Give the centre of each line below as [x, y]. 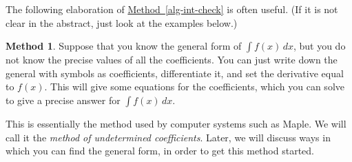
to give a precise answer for [63, 100]
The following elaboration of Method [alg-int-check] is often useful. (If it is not [172, 9]
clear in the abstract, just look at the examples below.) [122, 22]
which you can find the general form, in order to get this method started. [160, 151]
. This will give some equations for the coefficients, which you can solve [194, 87]
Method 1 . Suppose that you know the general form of [124, 46]
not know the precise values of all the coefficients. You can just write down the [172, 60]
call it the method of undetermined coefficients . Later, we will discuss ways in [168, 137]
